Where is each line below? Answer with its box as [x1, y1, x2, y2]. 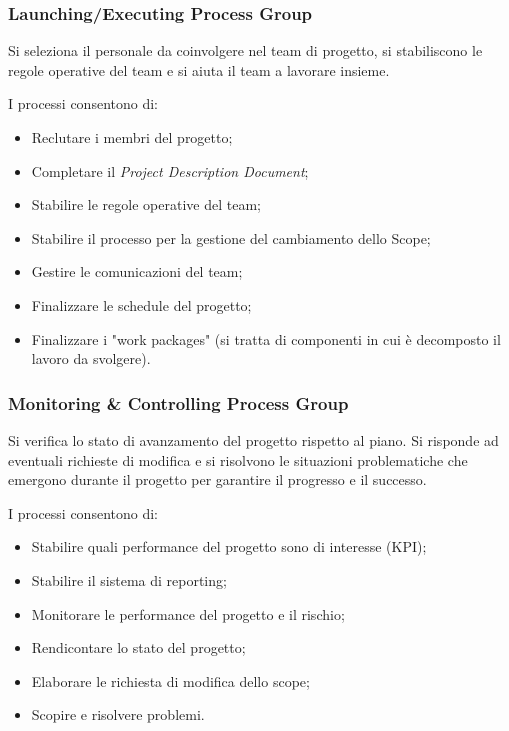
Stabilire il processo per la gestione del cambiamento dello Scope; [31, 227, 431, 248]
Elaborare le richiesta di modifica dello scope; [31, 670, 310, 691]
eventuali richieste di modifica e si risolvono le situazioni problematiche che [8, 449, 468, 470]
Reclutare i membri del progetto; [31, 127, 233, 147]
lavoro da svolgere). [31, 348, 151, 369]
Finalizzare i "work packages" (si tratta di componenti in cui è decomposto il [31, 328, 501, 349]
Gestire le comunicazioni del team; [31, 261, 243, 282]
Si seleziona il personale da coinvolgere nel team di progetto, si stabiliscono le [8, 40, 483, 61]
